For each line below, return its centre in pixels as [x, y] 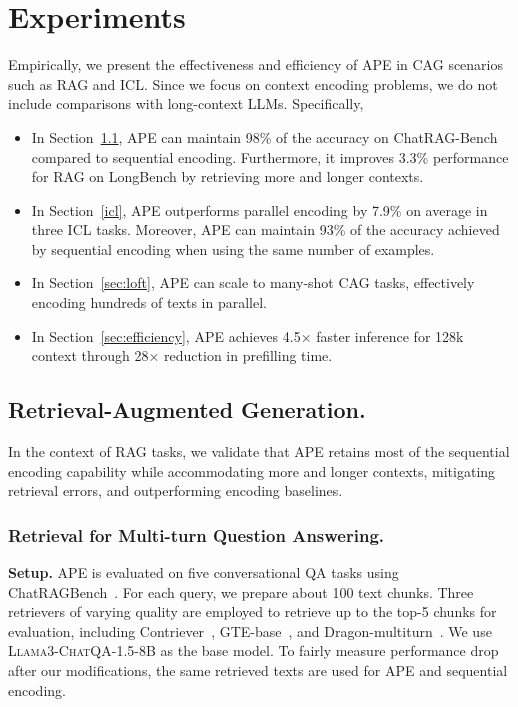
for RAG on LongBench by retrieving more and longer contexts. [227, 176]
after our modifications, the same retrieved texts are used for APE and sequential [258, 670]
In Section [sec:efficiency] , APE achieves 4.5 [166, 335]
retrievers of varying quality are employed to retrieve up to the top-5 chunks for [252, 611]
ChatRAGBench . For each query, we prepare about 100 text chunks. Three [241, 591]
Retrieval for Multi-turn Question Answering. [196, 534]
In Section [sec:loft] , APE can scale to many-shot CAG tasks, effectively [253, 282]
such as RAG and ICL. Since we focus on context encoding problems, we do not [253, 83]
